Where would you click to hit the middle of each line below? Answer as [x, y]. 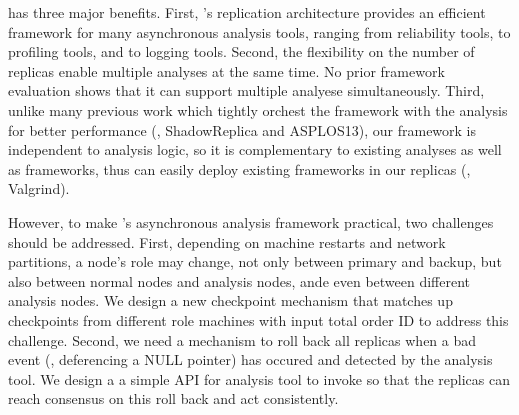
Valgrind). [39, 188]
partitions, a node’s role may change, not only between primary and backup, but [255, 261]
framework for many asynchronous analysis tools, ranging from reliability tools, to [259, 31]
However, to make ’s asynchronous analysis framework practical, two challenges [251, 221]
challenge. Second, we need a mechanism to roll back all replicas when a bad [242, 339]
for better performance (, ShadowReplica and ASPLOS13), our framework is [242, 129]
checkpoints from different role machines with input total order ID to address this [258, 319]
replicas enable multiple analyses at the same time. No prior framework [226, 70]
